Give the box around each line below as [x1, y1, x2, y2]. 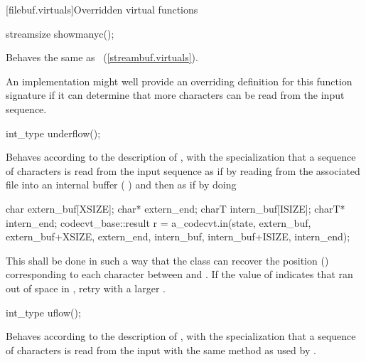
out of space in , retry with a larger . [6, 280, 166, 295]
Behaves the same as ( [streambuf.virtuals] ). [6, 50, 198, 65]
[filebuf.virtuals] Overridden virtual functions [6, 2, 198, 16]
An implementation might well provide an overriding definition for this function [6, 73, 352, 88]
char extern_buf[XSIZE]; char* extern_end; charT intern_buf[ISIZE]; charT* [6, 201, 345, 215]
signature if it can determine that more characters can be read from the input [6, 87, 345, 102]
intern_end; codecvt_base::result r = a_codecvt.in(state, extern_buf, [6, 215, 311, 230]
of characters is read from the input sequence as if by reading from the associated [6, 163, 360, 178]
